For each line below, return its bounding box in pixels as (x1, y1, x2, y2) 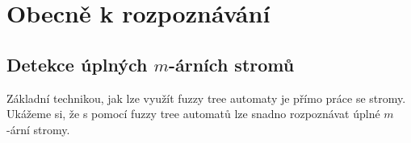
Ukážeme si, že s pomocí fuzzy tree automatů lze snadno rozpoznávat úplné (6, 105, 380, 122)
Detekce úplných (6, 51, 148, 76)
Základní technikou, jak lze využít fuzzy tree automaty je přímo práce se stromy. (6, 89, 406, 106)
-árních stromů (168, 51, 295, 76)
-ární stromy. (6, 121, 70, 137)
